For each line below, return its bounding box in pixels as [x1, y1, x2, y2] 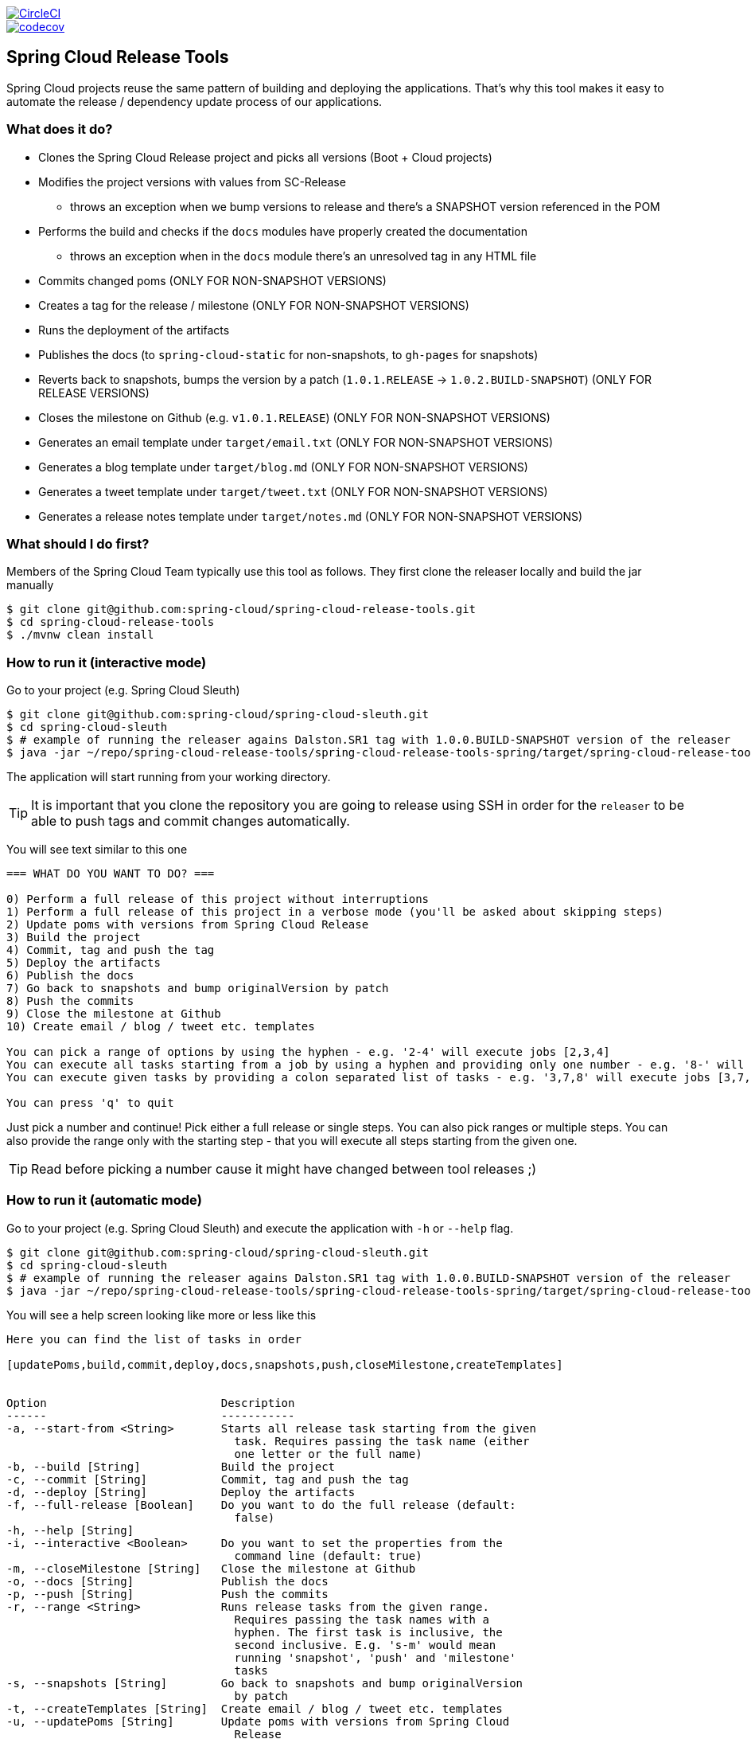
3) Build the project [6, 931, 141, 944]
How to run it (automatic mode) [6, 1192, 202, 1209]
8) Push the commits [6, 995, 134, 1008]
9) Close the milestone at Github [6, 1007, 221, 1021]
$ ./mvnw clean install [6, 628, 154, 642]
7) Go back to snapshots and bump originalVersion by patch [6, 982, 389, 995]
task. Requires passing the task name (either [234, 1434, 530, 1448]
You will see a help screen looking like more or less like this [6, 1307, 317, 1322]
